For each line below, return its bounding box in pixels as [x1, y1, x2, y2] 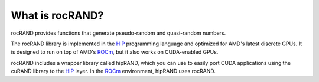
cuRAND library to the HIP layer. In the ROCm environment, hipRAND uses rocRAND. [11, 68, 216, 75]
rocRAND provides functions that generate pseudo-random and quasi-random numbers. [11, 29, 226, 37]
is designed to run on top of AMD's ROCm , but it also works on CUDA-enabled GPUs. [11, 48, 219, 55]
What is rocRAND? [11, 9, 104, 22]
